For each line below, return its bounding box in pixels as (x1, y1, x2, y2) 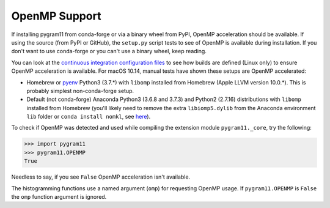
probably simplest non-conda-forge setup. (26, 87, 134, 94)
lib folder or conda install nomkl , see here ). (26, 113, 151, 121)
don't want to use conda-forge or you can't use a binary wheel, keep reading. (11, 48, 207, 55)
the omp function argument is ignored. (11, 193, 107, 200)
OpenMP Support (11, 9, 101, 23)
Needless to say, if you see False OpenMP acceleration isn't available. (11, 173, 191, 180)
